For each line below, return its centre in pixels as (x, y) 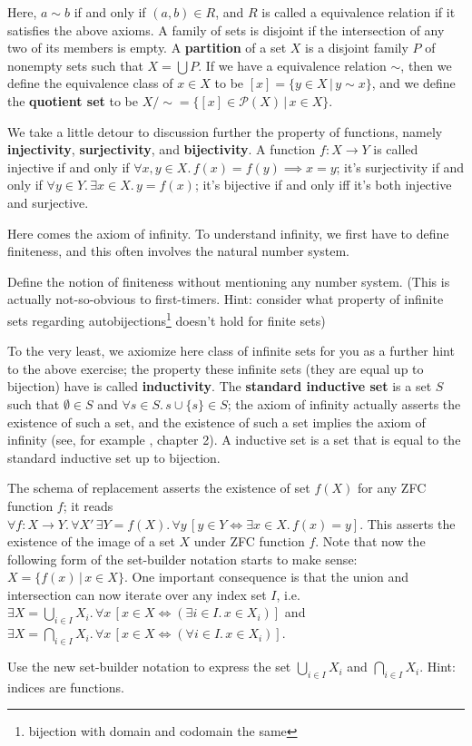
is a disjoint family (357, 48)
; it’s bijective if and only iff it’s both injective (323, 185)
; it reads (88, 505)
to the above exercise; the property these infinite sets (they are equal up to (216, 368)
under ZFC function (249, 541)
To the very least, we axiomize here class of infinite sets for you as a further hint (231, 351)
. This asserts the (408, 523)
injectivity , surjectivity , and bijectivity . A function (162, 149)
